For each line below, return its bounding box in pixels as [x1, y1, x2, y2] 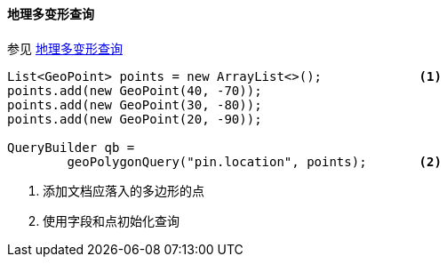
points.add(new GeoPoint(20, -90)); [7, 111, 262, 126]
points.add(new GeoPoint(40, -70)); [7, 83, 262, 98]
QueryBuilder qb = [7, 140, 135, 155]
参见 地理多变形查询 [7, 40, 123, 56]
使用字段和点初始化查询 [43, 212, 180, 228]
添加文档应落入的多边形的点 [43, 182, 204, 198]
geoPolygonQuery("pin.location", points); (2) [67, 154, 442, 169]
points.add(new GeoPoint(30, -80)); [7, 97, 262, 112]
